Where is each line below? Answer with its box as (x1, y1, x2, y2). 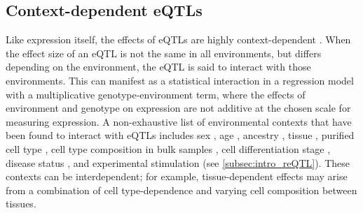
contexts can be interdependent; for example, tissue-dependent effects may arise (6, 169, 348, 184)
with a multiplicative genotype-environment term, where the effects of (6, 87, 306, 101)
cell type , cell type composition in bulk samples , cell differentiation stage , (6, 141, 331, 156)
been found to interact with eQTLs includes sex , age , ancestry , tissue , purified (6, 128, 355, 142)
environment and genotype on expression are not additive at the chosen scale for (6, 101, 351, 115)
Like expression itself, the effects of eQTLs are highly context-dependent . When (6, 32, 351, 47)
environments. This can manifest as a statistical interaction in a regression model (6, 73, 354, 87)
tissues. (6, 196, 36, 211)
